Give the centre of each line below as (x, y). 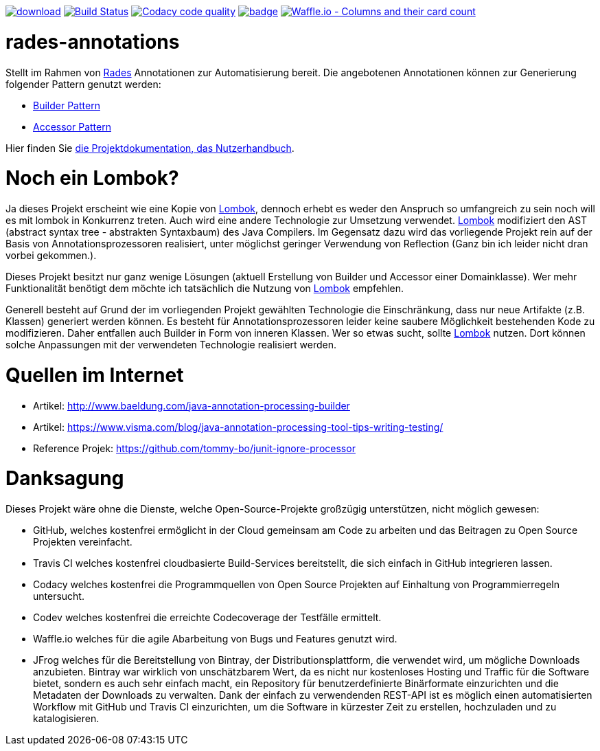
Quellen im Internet (95, 375)
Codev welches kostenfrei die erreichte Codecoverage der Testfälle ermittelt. (207, 617)
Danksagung (65, 479)
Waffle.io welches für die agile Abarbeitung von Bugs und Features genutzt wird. (215, 639)
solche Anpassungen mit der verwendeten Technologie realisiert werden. (171, 345)
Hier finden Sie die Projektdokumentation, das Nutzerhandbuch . (150, 148)
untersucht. (59, 596)
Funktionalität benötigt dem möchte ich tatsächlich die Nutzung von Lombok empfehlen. (205, 288)
